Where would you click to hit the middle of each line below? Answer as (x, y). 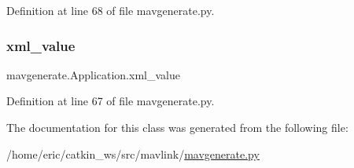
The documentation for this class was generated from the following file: (177, 127)
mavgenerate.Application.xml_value (93, 74)
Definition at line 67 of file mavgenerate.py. (111, 101)
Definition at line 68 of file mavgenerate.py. (111, 10)
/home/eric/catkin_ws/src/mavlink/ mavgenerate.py (133, 153)
